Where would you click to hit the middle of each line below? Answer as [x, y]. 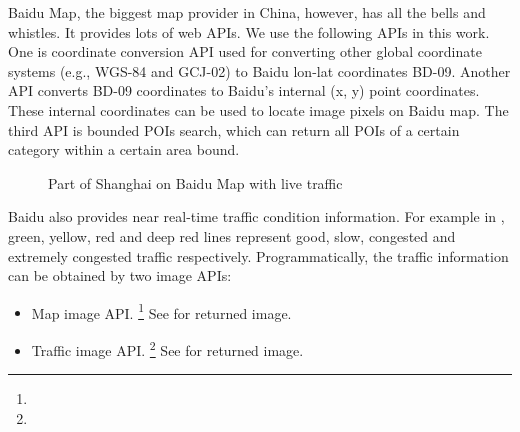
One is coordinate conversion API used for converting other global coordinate [245, 51]
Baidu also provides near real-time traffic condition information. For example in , [256, 216]
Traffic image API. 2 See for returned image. [167, 348]
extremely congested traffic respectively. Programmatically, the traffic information [258, 255]
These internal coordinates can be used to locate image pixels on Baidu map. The [258, 109]
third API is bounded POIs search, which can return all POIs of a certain [234, 129]
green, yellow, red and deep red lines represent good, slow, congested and [232, 235]
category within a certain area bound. [124, 149]
